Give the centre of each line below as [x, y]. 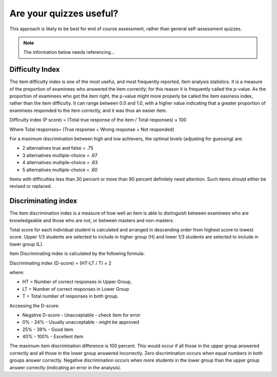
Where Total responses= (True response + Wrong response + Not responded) [92, 129]
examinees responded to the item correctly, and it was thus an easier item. [88, 110]
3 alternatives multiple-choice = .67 [60, 155]
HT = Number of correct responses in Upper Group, [77, 282]
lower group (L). [26, 244]
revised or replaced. [31, 186]
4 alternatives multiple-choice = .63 [60, 163]
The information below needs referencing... [69, 52]
